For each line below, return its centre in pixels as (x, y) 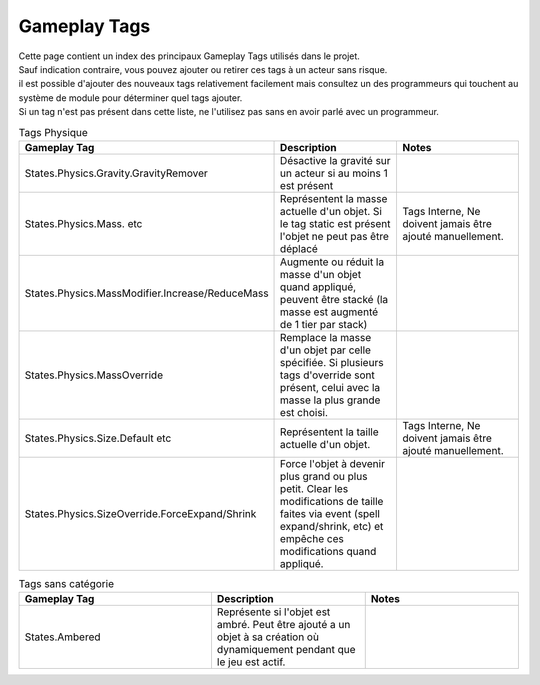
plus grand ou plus (324, 476)
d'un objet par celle (326, 350)
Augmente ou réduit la (332, 262)
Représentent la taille (329, 432)
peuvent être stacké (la (334, 299)
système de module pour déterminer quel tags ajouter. (130, 97)
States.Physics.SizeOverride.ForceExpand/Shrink (140, 513)
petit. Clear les (314, 488)
